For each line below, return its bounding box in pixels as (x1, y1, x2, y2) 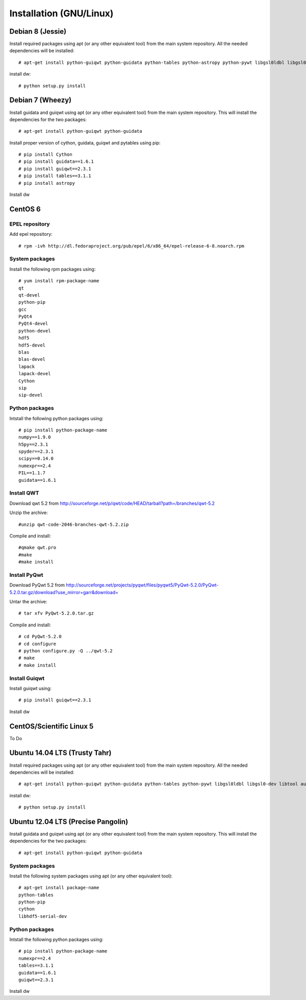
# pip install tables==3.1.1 (18, 173, 91, 179)
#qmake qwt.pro (18, 545, 57, 551)
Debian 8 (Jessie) (9, 27, 66, 36)
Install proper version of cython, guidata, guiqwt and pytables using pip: (9, 139, 161, 145)
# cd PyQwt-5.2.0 (18, 633, 62, 640)
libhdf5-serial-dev (18, 913, 67, 919)
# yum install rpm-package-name (18, 278, 99, 284)
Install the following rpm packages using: (9, 266, 96, 272)
